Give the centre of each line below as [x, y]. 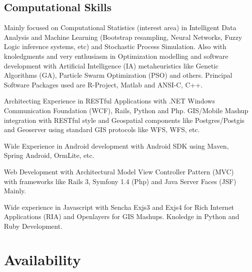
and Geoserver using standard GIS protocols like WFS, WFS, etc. [102, 129]
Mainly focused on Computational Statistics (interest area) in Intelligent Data [120, 27]
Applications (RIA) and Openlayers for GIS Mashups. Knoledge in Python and [122, 216]
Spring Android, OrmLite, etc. [49, 155]
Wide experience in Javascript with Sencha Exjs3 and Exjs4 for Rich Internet [119, 207]
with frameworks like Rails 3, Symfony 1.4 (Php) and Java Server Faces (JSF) [120, 181]
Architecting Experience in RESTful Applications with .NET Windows [109, 101]
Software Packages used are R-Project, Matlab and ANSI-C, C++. [103, 84]
